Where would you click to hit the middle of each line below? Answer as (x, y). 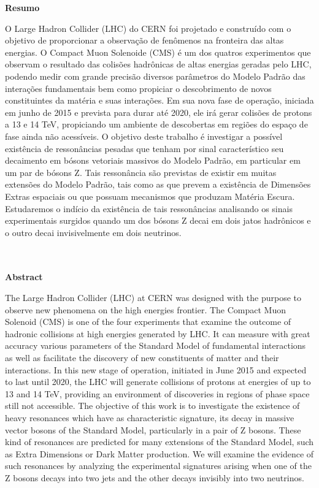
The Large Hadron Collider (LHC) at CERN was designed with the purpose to (153, 298)
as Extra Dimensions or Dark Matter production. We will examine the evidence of (159, 453)
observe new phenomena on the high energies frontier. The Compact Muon (146, 309)
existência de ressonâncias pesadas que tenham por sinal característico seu (144, 148)
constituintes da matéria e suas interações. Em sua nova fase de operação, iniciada (159, 100)
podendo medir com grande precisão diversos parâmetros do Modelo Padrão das (155, 76)
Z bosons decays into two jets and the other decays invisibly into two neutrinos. (155, 477)
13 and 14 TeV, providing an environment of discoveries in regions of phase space (157, 393)
